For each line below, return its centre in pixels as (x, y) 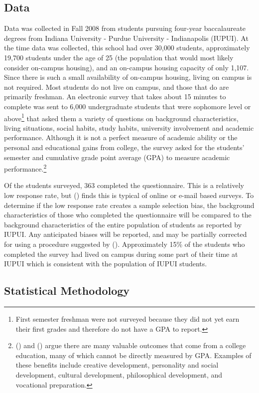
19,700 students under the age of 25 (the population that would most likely (119, 57)
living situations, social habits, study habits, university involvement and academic (129, 127)
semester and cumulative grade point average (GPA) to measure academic (117, 157)
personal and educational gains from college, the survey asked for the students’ (124, 147)
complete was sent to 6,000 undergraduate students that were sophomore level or (128, 106)
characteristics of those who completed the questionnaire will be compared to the (128, 215)
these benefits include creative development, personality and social (117, 365)
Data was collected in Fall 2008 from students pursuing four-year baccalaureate (125, 28)
